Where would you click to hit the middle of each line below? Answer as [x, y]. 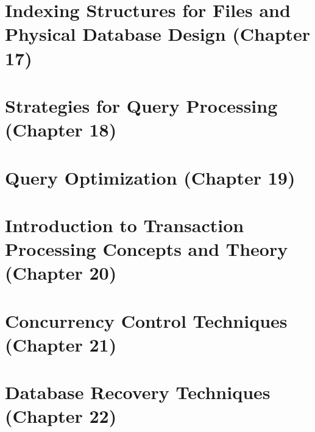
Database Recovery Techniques [138, 392]
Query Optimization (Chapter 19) [150, 177]
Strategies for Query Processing [141, 105]
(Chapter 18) [61, 129]
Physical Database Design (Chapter [158, 34]
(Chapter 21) [61, 344]
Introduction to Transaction [125, 225]
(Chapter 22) [61, 416]
